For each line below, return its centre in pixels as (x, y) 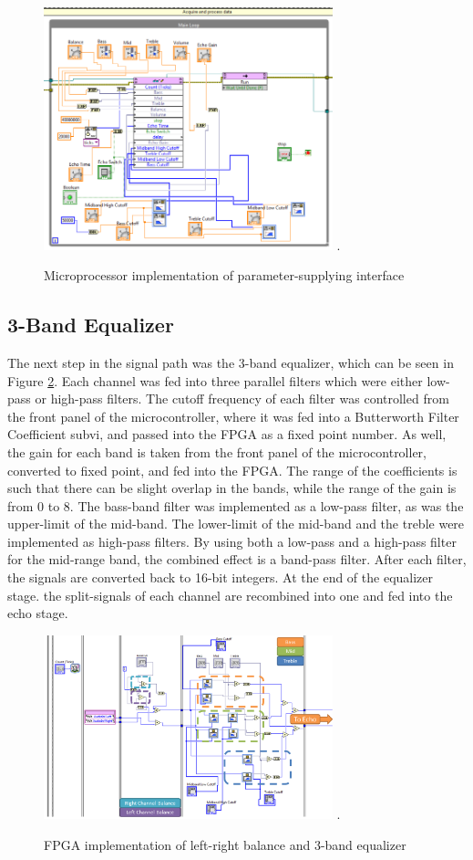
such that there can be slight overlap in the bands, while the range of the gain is (232, 488)
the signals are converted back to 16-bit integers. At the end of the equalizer (221, 577)
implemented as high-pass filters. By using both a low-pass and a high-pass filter (232, 541)
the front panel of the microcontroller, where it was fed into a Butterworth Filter (233, 416)
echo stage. (38, 613)
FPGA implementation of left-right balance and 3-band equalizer (225, 844)
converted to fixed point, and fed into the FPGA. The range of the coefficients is (232, 470)
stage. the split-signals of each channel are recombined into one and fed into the (230, 595)
